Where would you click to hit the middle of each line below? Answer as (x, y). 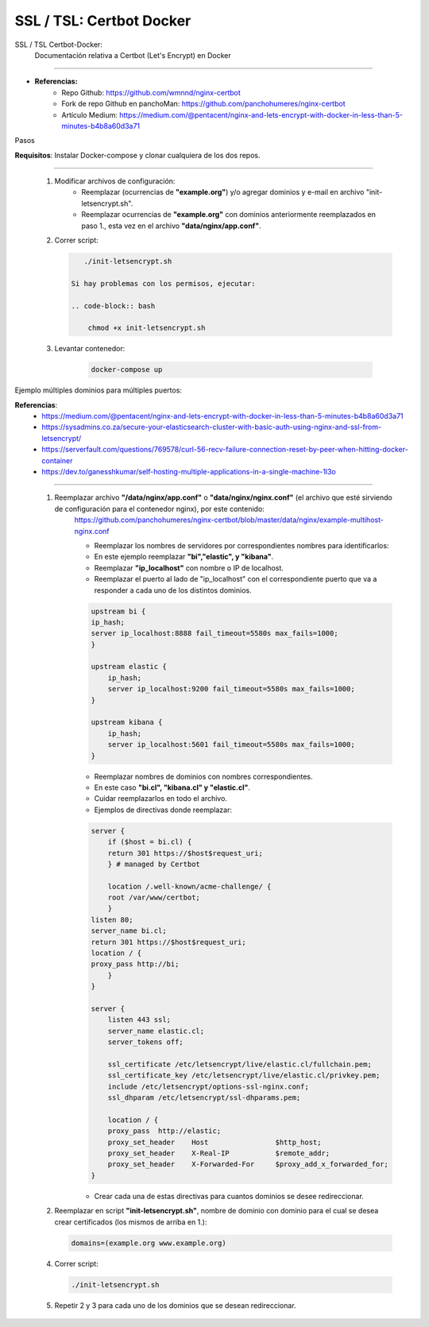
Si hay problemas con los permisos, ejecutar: (163, 283)
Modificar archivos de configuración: (115, 181)
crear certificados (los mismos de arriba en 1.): (131, 1222)
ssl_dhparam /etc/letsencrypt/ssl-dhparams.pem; (204, 1098)
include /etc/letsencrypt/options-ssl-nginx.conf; (208, 1086)
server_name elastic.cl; (156, 1031)
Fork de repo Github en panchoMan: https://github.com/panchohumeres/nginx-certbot (203, 104)
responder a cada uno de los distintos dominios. (173, 590)
